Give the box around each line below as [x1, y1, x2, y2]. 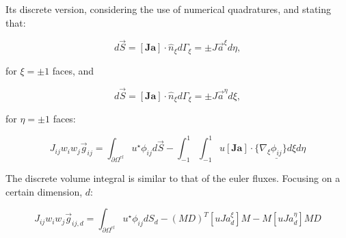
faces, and [52, 63, 94, 77]
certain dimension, [5, 184, 83, 198]
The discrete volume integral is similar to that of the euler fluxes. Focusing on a [5, 171, 341, 185]
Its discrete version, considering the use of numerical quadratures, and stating [5, 2, 331, 16]
